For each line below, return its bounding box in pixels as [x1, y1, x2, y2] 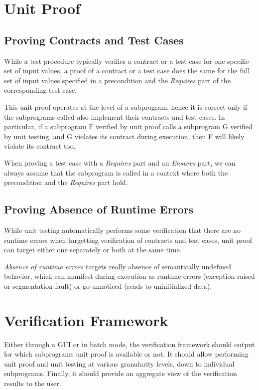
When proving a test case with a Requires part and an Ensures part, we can [4, 157, 236, 168]
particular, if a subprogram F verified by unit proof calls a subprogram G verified [4, 121, 253, 132]
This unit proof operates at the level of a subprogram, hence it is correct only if [4, 101, 248, 112]
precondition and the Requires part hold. [4, 177, 128, 188]
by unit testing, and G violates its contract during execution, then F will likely [4, 131, 245, 141]
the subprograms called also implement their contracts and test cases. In [4, 111, 225, 122]
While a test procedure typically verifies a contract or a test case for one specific [4, 55, 250, 66]
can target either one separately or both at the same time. [4, 244, 182, 255]
